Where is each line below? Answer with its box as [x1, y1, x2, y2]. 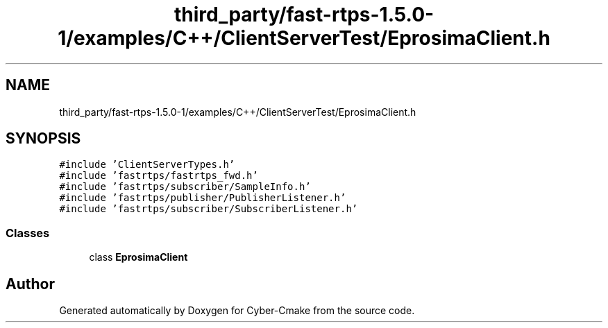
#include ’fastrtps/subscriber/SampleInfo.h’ [59, 181, 311, 193]
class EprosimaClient [89, 251, 188, 264]
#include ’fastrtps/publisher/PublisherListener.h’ [59, 192, 346, 204]
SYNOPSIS [6, 130, 81, 148]
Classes [6, 225, 50, 240]
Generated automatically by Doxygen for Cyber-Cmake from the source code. [59, 304, 415, 317]
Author [6, 275, 55, 293]
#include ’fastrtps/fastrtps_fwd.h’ [59, 170, 258, 182]
